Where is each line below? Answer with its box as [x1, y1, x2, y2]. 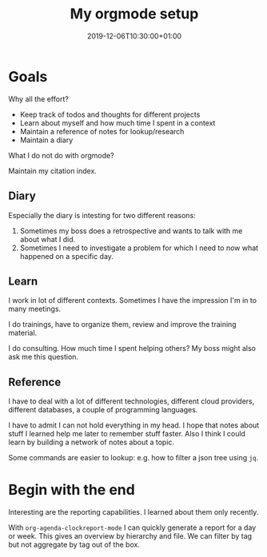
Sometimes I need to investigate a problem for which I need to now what [19, 243, 258, 253]
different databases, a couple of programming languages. [8, 405, 198, 415]
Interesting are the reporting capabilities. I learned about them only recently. [8, 507, 259, 517]
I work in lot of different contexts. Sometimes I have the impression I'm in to [8, 296, 257, 305]
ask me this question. [8, 352, 78, 362]
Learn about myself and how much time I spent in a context [19, 117, 216, 128]
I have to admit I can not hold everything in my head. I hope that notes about [8, 420, 260, 430]
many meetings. [8, 304, 62, 314]
